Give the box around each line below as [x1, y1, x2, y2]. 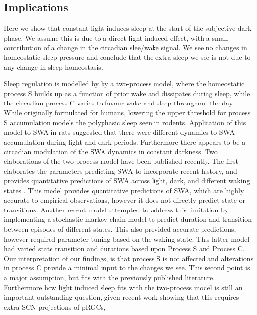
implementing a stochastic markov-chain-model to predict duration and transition [4, 214, 252, 224]
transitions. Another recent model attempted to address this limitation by [4, 204, 228, 214]
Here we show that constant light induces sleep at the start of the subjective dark [4, 23, 252, 33]
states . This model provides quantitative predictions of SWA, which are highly [4, 185, 244, 195]
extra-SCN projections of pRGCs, [4, 301, 106, 312]
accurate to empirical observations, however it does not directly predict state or [4, 195, 246, 205]
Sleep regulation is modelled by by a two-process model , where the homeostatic [4, 78, 245, 89]
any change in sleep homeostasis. [4, 61, 103, 72]
